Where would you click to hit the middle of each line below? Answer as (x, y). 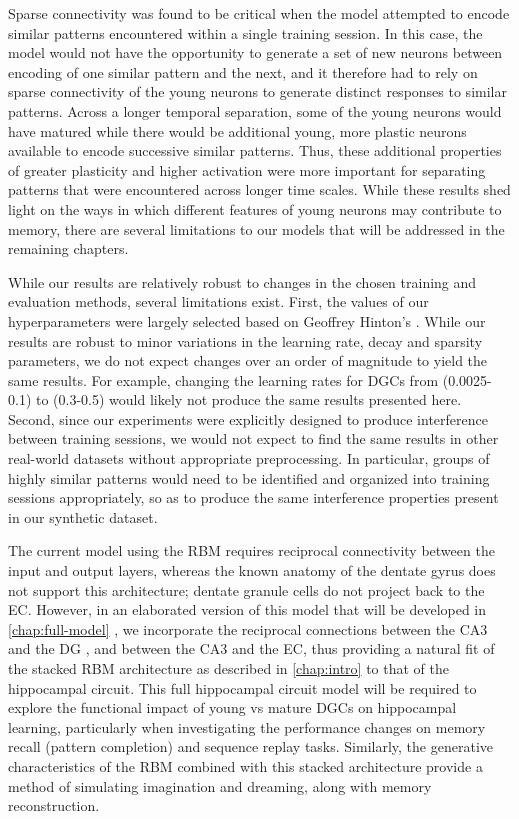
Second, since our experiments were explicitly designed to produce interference (248, 418)
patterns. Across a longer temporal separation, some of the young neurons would (255, 110)
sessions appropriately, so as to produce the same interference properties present (253, 497)
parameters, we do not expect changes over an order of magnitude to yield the (248, 360)
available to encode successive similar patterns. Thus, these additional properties (255, 150)
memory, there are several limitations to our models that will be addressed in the (256, 228)
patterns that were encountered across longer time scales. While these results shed (259, 189)
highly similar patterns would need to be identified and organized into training (249, 477)
